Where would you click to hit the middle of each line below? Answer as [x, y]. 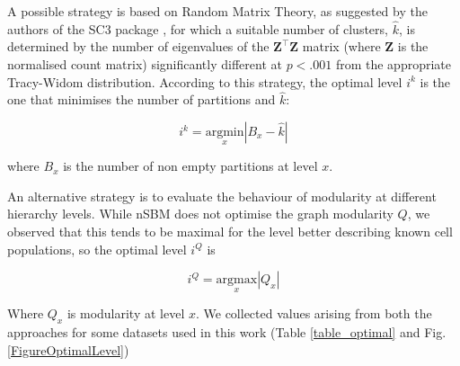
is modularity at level [126, 313]
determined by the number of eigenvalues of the [138, 46]
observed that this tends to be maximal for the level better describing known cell [230, 231]
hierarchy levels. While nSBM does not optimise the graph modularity [200, 214]
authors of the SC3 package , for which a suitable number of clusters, [198, 28]
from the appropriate [393, 64]
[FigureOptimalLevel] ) [68, 349]
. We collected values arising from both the [314, 313]
